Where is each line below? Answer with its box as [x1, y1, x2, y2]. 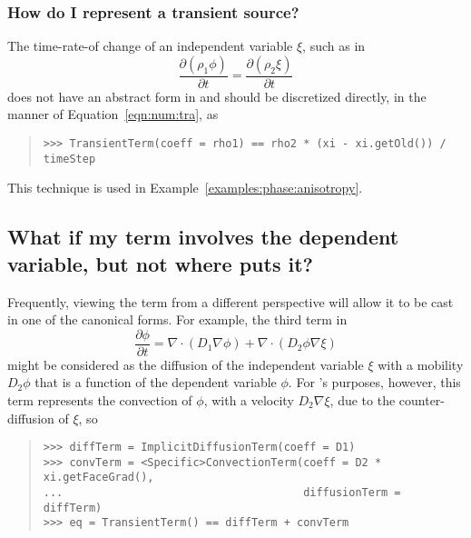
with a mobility [378, 354, 464, 374]
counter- [398, 390, 445, 409]
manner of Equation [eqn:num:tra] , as [7, 105, 219, 124]
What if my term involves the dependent [7, 223, 399, 251]
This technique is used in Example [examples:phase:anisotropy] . [7, 178, 363, 197]
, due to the [329, 390, 396, 409]
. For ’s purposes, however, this [288, 373, 461, 392]
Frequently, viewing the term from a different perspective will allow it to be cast [7, 292, 454, 311]
